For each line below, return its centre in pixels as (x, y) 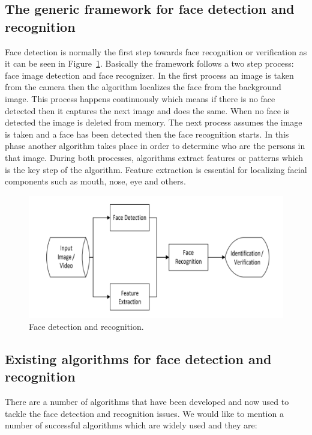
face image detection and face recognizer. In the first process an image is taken (149, 75)
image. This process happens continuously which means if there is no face (140, 98)
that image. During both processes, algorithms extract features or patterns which (154, 157)
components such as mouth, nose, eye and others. (95, 181)
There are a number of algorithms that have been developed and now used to (147, 402)
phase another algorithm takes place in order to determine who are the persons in (155, 146)
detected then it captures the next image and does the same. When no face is (147, 110)
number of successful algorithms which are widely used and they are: (131, 425)
